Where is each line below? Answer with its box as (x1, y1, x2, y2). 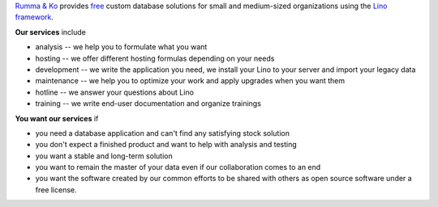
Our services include (15, 27, 87, 36)
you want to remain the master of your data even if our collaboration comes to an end (35, 163, 321, 172)
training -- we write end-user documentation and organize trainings (35, 99, 261, 108)
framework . (15, 12, 54, 22)
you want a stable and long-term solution (35, 150, 174, 161)
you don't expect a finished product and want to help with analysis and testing (35, 140, 298, 150)
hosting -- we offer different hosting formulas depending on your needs (35, 53, 275, 63)
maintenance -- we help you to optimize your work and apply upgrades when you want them (35, 76, 345, 86)
